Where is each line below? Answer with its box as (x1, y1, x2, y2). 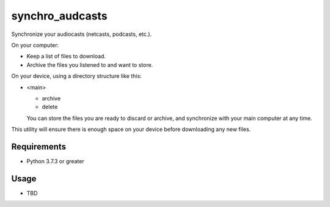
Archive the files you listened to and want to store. (26, 61, 153, 68)
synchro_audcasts (11, 9, 108, 23)
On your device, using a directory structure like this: (11, 72, 142, 80)
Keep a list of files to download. (26, 52, 106, 60)
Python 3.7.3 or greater (26, 157, 85, 164)
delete (42, 103, 58, 111)
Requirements (11, 141, 67, 152)
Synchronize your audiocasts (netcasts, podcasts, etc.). (11, 30, 152, 38)
